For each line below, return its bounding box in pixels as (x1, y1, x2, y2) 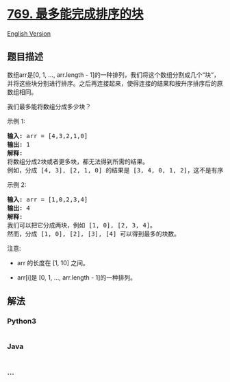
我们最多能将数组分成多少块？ (7, 102, 91, 111)
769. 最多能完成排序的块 (7, 6, 144, 22)
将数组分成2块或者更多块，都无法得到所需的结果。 (7, 157, 149, 166)
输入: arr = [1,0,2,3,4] (7, 195, 88, 203)
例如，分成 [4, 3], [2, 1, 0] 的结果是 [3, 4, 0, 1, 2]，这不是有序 (7, 166, 224, 174)
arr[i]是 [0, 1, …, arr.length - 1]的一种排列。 (16, 273, 137, 282)
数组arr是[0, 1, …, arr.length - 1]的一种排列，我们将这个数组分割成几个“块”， (7, 70, 220, 79)
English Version (7, 29, 51, 38)
